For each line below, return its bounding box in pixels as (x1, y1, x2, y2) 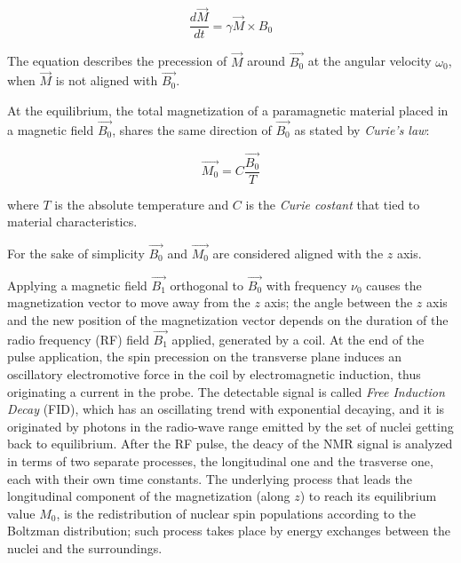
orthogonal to (170, 275, 244, 294)
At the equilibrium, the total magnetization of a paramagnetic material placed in (7, 100, 449, 119)
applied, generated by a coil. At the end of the (171, 329, 425, 348)
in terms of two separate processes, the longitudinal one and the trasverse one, (7, 451, 433, 470)
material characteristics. (7, 212, 138, 231)
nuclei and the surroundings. (7, 538, 163, 557)
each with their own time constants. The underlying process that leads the (7, 469, 412, 488)
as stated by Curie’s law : (294, 120, 430, 139)
